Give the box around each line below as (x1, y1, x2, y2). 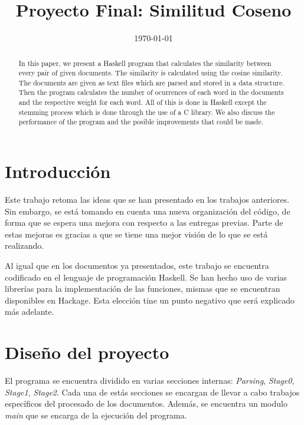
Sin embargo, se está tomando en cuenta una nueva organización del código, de (5, 205, 290, 217)
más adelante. (5, 305, 54, 318)
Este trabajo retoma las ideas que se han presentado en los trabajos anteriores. (5, 193, 290, 206)
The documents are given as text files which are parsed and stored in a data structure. (18, 77, 285, 87)
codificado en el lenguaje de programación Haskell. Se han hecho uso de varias (5, 271, 287, 283)
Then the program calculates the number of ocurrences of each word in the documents (18, 87, 284, 97)
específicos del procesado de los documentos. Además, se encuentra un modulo (5, 397, 287, 410)
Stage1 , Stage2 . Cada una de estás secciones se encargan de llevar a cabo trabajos (5, 386, 300, 398)
